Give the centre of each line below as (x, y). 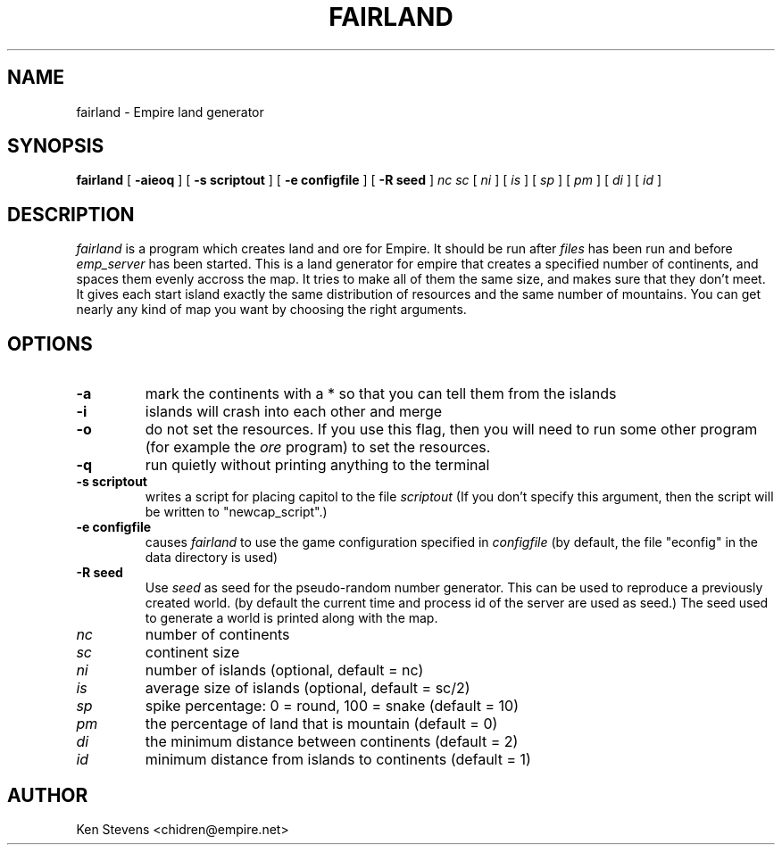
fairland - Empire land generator (170, 112)
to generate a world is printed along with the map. (291, 618)
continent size (192, 653)
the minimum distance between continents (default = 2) (332, 742)
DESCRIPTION (71, 214)
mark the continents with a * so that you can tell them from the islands (381, 394)
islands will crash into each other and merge (294, 412)
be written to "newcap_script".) (236, 512)
